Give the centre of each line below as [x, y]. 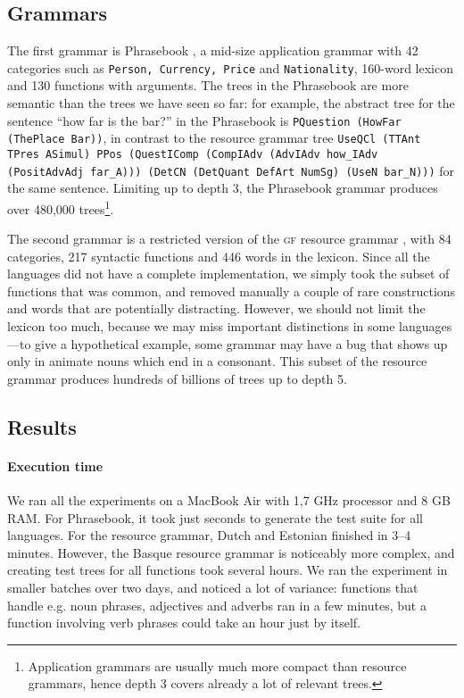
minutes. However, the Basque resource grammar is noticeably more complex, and [231, 552]
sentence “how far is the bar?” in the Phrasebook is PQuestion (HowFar [204, 120]
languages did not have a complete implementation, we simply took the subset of [228, 274]
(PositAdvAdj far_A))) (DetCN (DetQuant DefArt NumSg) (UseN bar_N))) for [231, 170]
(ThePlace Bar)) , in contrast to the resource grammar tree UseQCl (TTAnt [214, 138]
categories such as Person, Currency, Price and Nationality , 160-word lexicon [230, 67]
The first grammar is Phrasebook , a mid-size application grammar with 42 [213, 50]
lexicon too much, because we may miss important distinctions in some [201, 326]
